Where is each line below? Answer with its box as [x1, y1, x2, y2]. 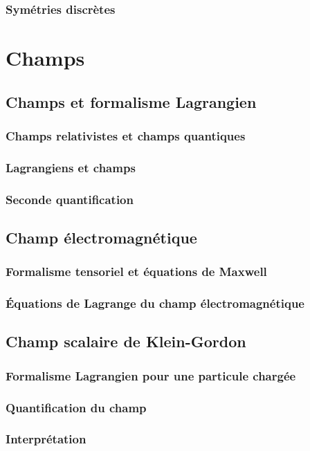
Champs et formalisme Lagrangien [6, 91, 257, 112]
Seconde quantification [6, 190, 134, 208]
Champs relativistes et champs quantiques [6, 127, 246, 144]
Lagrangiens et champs [6, 158, 136, 176]
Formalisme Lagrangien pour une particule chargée [6, 367, 296, 384]
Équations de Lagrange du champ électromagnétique [6, 295, 304, 312]
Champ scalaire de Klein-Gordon [6, 331, 246, 352]
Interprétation [6, 430, 86, 448]
